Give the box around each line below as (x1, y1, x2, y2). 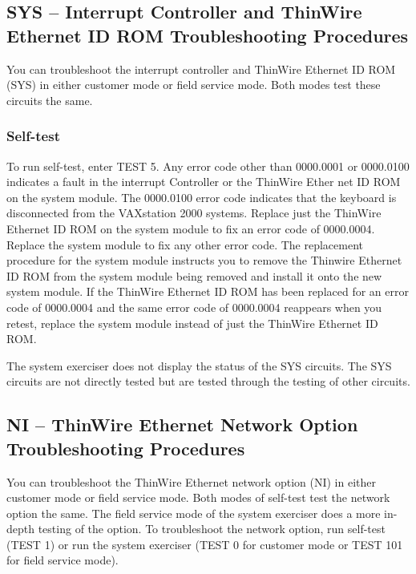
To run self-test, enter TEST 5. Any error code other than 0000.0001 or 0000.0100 (6, 157, 410, 174)
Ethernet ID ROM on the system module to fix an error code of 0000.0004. (6, 220, 375, 236)
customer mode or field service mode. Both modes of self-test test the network (6, 489, 390, 506)
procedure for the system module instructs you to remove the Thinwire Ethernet (6, 252, 402, 269)
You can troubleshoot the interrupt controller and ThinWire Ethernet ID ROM (6, 60, 396, 77)
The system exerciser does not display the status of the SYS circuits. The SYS (6, 357, 392, 374)
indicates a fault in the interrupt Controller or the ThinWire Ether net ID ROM (6, 173, 401, 190)
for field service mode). (6, 552, 119, 568)
